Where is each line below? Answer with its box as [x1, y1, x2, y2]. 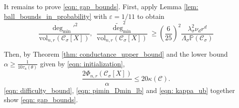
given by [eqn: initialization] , [40, 58, 125, 68]
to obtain [137, 11, 165, 21]
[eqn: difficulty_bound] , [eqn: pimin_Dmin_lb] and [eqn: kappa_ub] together [4, 85, 235, 95]
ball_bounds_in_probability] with [4, 11, 107, 21]
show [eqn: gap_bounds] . [4, 94, 78, 105]
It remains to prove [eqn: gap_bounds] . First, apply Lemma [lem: [4, 1, 198, 11]
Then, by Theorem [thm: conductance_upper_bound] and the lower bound [4, 49, 228, 59]
